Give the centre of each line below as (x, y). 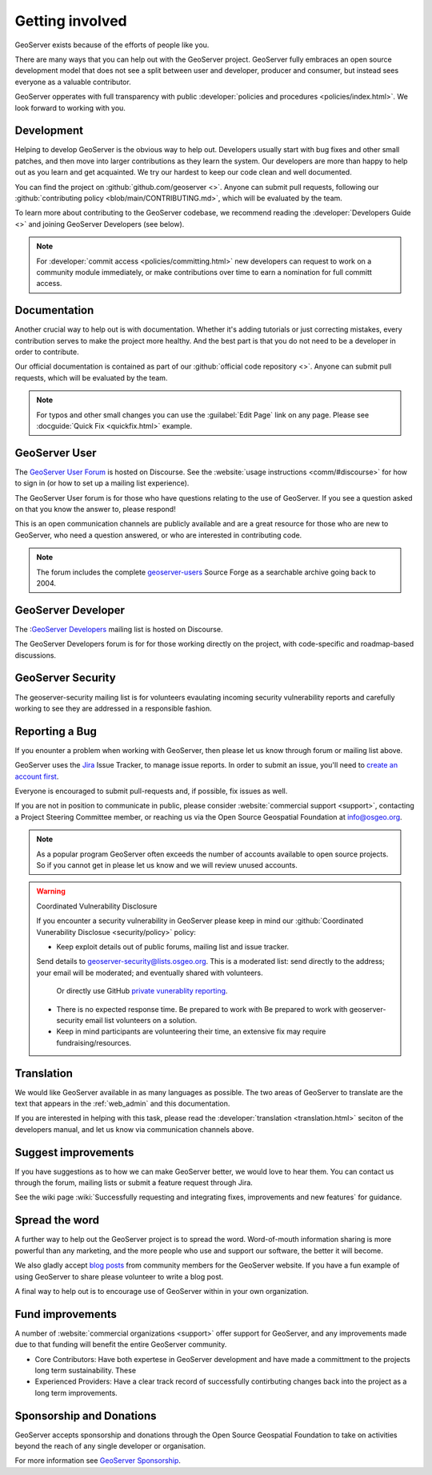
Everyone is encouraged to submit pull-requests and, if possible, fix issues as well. (151, 791)
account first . (37, 776)
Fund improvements (66, 1314)
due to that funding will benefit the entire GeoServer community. (121, 1344)
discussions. (35, 655)
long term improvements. (76, 1392)
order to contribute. (47, 352)
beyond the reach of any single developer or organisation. (110, 1446)
